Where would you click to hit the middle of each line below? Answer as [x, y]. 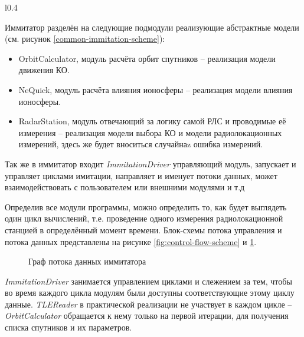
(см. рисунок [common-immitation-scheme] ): [85, 39]
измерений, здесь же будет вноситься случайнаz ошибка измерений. [141, 144]
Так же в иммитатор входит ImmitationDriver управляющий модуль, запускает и [151, 163]
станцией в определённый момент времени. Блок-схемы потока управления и [143, 229]
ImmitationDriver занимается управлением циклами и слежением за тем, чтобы [148, 281]
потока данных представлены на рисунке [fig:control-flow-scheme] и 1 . [131, 241]
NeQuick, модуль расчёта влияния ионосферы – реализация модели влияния [156, 89]
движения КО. [44, 70]
